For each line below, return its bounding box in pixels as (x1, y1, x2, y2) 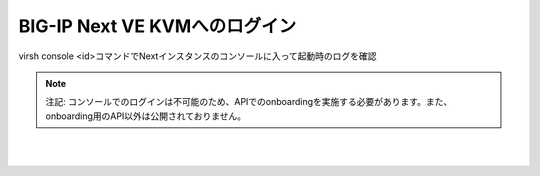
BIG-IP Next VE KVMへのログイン (18, 15, 297, 37)
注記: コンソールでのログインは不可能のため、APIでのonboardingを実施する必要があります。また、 (45, 96, 453, 108)
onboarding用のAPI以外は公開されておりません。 (45, 110, 247, 122)
